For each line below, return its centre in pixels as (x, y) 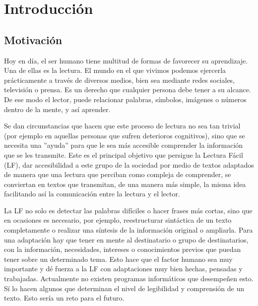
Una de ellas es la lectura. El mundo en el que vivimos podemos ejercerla (115, 70)
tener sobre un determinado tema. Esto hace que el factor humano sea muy (118, 259)
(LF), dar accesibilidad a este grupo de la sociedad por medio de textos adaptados (129, 164)
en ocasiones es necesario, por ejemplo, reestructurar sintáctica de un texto (118, 220)
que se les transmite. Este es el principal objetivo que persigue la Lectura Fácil (124, 154)
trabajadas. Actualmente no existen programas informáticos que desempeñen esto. (129, 278)
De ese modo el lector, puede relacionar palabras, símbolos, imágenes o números (125, 99)
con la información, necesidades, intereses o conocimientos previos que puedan (123, 249)
